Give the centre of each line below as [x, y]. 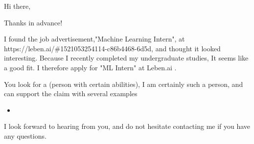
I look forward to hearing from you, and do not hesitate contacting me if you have [127, 126]
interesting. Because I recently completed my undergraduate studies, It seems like [126, 58]
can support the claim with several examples [71, 93]
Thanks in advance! [33, 22]
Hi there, [17, 6]
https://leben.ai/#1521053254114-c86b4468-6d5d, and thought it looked [112, 48]
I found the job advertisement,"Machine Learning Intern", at [94, 39]
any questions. [25, 135]
